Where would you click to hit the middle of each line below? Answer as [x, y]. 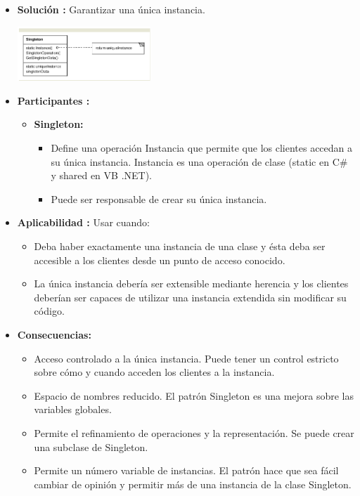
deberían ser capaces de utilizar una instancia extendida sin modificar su [190, 297]
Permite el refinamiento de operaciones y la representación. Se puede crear [194, 432]
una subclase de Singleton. [91, 446]
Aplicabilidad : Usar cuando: [84, 222]
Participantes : [53, 100]
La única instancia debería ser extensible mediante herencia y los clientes [191, 283]
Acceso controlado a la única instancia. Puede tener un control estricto [186, 358]
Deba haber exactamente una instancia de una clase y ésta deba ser [180, 246]
